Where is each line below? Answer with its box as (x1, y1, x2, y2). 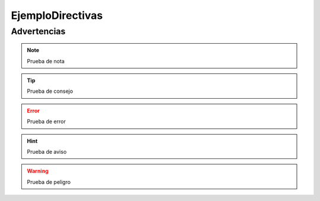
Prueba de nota (27, 57, 65, 64)
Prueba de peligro (27, 178, 71, 186)
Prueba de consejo (27, 87, 73, 95)
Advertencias (11, 26, 66, 37)
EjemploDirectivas (11, 9, 103, 22)
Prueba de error (27, 118, 66, 125)
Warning (27, 167, 49, 174)
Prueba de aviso (27, 148, 67, 155)
